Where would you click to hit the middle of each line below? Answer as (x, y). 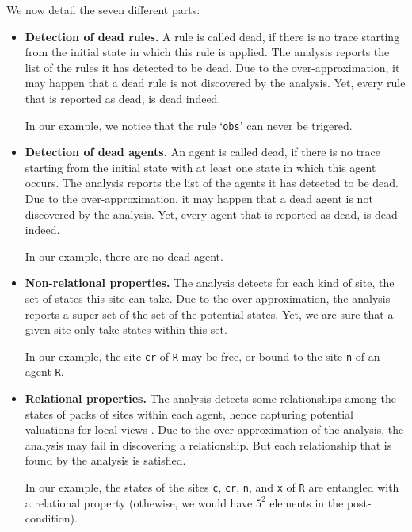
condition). (51, 518)
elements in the (307, 502)
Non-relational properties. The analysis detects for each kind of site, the (210, 283)
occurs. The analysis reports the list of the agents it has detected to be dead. (212, 183)
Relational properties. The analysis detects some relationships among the (210, 398)
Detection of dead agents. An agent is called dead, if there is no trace (202, 152)
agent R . (44, 371)
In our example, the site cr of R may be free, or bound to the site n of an (202, 356)
